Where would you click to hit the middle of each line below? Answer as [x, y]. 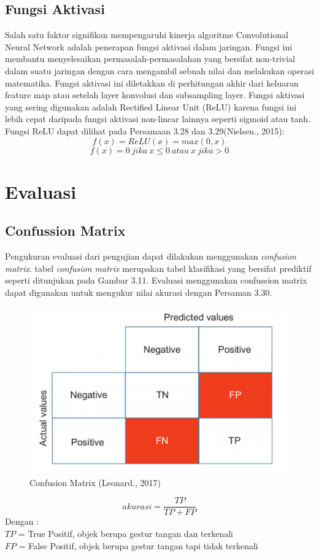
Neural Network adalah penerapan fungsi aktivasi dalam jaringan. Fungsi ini [149, 46]
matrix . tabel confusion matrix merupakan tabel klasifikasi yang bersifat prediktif [158, 268]
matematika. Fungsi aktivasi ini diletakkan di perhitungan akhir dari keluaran [152, 83]
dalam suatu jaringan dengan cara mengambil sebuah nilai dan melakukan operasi [160, 70]
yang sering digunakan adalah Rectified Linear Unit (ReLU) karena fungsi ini [151, 106]
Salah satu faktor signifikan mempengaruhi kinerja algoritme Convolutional [147, 35]
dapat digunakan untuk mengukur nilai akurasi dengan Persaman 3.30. [139, 292]
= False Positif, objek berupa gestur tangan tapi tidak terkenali [138, 545]
